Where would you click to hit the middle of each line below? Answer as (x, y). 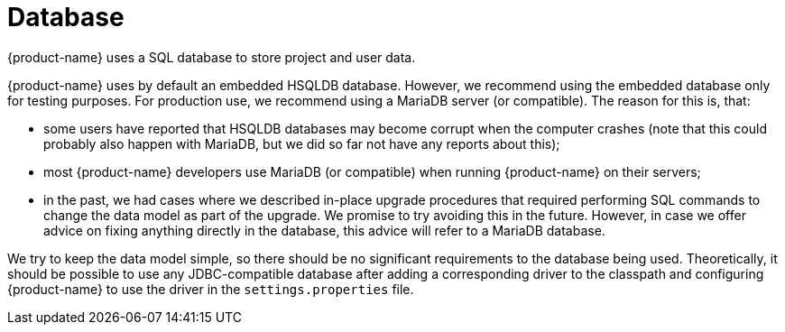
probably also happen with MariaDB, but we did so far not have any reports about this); (302, 143)
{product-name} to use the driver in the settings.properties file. (211, 289)
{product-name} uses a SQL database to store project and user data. (212, 57)
